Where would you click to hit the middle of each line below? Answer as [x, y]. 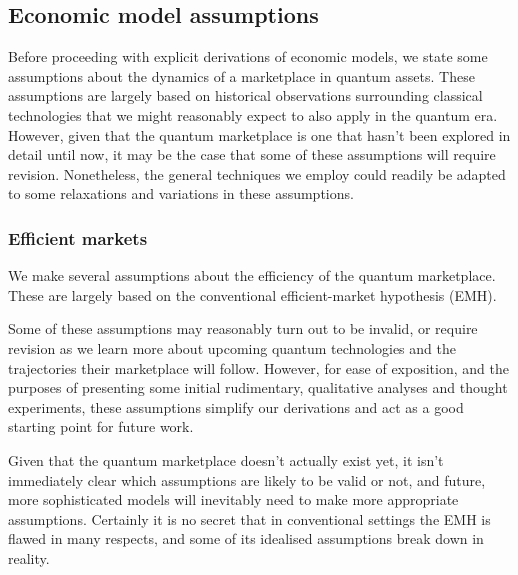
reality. [29, 557]
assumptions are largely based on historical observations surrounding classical [245, 95]
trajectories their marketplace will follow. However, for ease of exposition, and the [258, 367]
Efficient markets [78, 237]
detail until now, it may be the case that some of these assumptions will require [252, 154]
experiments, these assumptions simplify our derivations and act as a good [236, 406]
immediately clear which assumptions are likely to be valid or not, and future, [247, 479]
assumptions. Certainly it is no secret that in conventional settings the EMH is [249, 518]
